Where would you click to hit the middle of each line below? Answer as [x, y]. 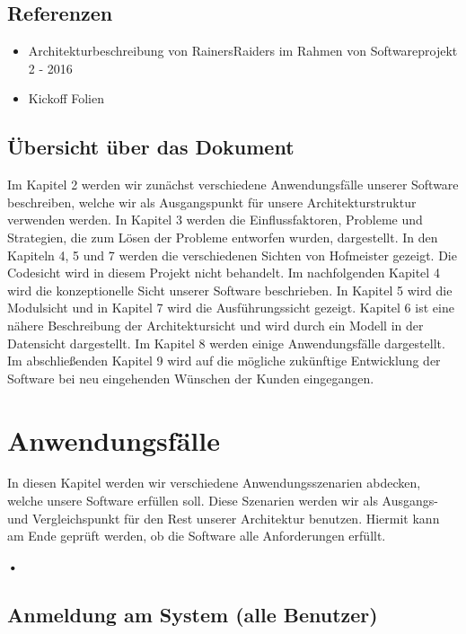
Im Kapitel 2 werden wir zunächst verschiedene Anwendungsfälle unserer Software [233, 185]
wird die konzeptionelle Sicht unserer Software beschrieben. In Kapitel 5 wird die [230, 290]
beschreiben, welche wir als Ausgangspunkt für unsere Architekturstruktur [212, 202]
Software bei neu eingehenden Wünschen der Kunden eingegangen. [191, 378]
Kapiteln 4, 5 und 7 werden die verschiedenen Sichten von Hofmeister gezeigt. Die [232, 255]
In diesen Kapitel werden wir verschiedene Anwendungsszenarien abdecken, [214, 483]
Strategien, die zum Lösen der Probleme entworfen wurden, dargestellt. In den [223, 237]
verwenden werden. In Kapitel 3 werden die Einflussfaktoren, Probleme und [215, 220]
